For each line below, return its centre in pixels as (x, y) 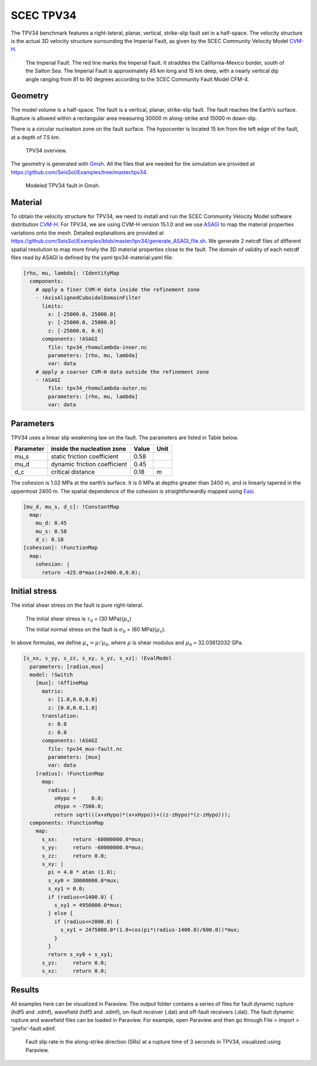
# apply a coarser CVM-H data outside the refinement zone (122, 372)
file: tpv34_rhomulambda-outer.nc (97, 388)
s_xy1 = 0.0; (67, 889)
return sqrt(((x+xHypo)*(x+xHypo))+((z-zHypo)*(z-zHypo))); (142, 815)
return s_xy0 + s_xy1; (81, 955)
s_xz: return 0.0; (75, 971)
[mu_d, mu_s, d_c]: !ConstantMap (71, 507)
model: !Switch (51, 675)
